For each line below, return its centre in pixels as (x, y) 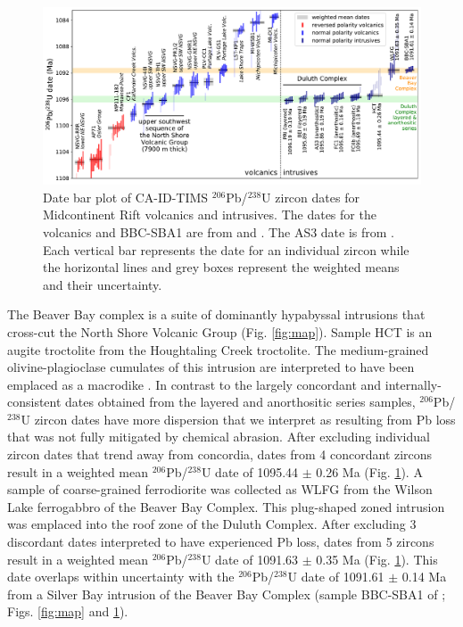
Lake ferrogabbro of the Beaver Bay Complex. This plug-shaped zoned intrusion (226, 506)
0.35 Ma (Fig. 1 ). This (377, 559)
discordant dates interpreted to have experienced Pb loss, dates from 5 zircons (221, 542)
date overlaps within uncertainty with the (121, 577)
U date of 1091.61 (336, 577)
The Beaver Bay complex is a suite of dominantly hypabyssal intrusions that (216, 314)
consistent (34, 402)
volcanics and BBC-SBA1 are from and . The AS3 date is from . (219, 231)
